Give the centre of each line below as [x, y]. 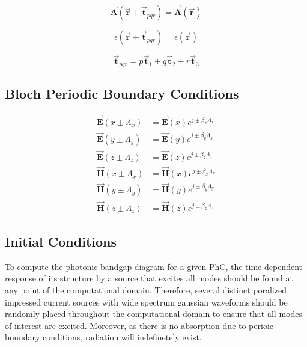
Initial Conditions [61, 241]
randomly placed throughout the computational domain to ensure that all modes [153, 314]
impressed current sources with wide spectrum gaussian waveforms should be [146, 302]
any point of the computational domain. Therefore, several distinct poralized [146, 290]
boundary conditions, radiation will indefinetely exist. [103, 337]
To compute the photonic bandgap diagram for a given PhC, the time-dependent [153, 266]
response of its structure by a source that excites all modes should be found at [149, 278]
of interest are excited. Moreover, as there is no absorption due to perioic [139, 325]
